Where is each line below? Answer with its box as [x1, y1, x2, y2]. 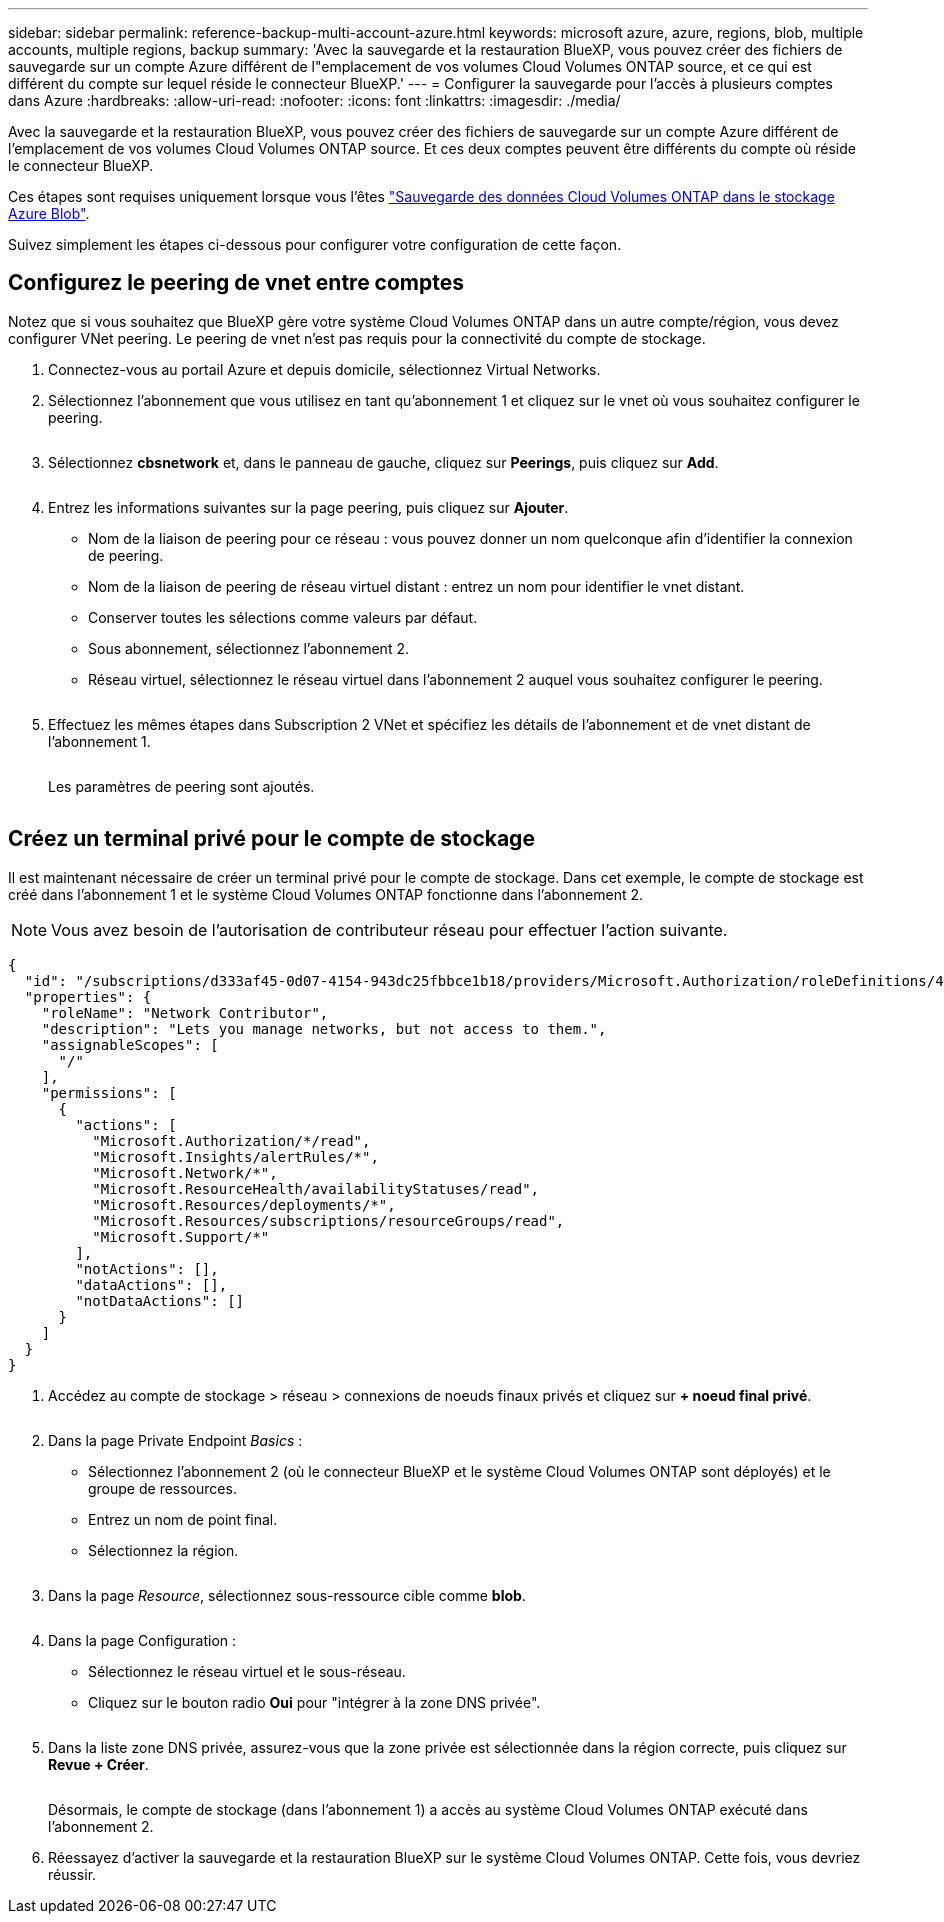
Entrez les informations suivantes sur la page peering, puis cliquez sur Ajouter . [48, 498, 569, 516]
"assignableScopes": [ [41, 1036, 219, 1053]
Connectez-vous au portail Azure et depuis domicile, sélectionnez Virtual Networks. [48, 360, 601, 378]
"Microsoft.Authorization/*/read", [92, 1132, 371, 1149]
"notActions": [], [75, 1260, 219, 1277]
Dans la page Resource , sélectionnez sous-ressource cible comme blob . [48, 1586, 526, 1604]
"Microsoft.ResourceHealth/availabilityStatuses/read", [92, 1180, 540, 1197]
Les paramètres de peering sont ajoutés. [48, 777, 315, 795]
